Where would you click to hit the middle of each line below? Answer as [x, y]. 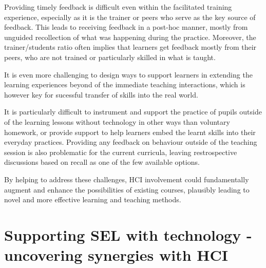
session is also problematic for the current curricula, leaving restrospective [121, 152]
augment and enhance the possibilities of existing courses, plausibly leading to [127, 189]
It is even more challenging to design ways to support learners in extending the [128, 74]
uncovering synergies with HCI [116, 255]
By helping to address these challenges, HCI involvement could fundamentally [127, 179]
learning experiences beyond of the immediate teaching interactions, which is [125, 84]
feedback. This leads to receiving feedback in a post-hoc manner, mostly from [126, 27]
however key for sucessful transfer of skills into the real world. [101, 94]
